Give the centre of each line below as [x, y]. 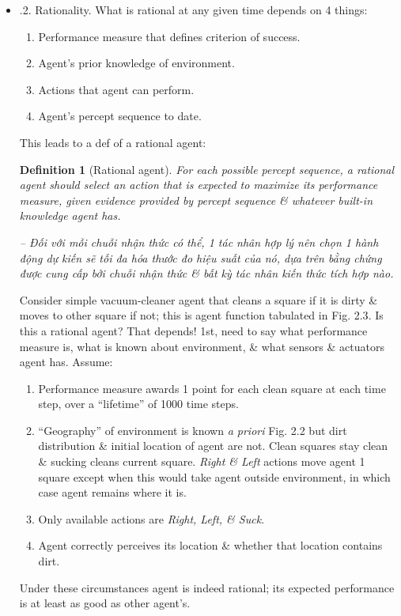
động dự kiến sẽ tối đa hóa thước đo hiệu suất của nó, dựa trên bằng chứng [200, 257]
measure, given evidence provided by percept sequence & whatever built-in [196, 200]
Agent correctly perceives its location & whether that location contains [210, 545]
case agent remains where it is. [112, 492]
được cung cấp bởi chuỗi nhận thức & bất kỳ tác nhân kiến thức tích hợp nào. [206, 273]
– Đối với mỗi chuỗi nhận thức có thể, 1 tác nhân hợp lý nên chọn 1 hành [199, 242]
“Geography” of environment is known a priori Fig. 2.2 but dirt [193, 430]
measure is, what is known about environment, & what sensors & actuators [202, 346]
